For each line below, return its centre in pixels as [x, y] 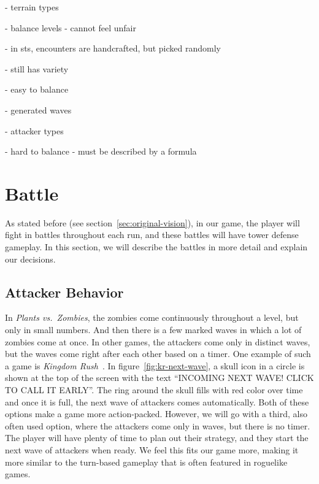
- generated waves [38, 109]
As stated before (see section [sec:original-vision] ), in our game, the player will [152, 222]
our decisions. [30, 259]
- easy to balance [37, 89]
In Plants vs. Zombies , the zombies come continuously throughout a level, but [152, 317]
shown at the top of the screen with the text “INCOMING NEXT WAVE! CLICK [159, 378]
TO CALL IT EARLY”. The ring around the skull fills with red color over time [154, 390]
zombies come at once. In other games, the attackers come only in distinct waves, [158, 341]
